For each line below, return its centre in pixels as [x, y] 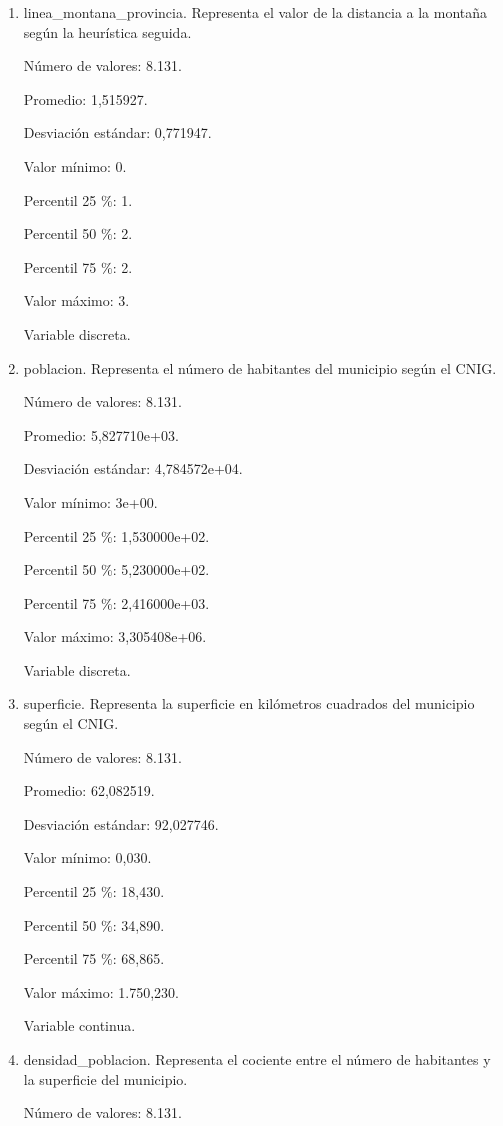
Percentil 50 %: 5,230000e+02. [116, 569]
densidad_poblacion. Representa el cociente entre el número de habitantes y [257, 1059]
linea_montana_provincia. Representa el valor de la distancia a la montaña [255, 12]
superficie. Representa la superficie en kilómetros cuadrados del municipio [249, 703]
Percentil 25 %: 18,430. [94, 891]
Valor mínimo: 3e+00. [90, 501]
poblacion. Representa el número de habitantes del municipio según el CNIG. [260, 367]
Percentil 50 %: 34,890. [94, 924]
